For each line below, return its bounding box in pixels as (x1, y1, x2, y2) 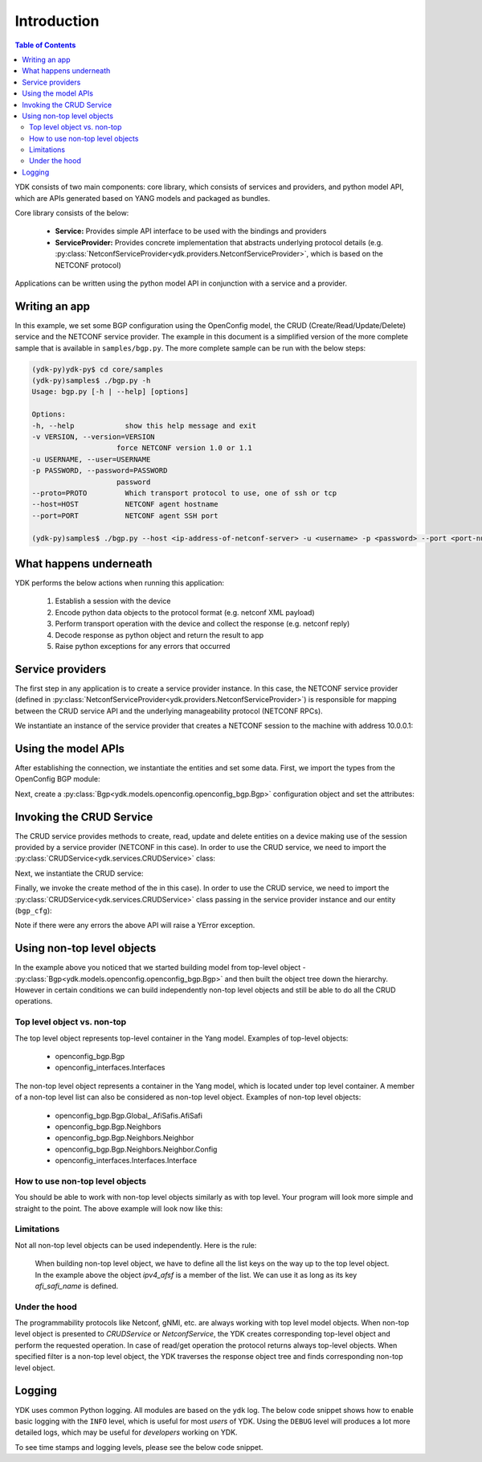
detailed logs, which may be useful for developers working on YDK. (14, 1427, 238, 1437)
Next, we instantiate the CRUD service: (14, 869, 144, 878)
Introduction (14, 12, 100, 30)
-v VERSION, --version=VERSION (31, 432, 156, 441)
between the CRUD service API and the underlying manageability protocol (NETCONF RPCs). (14, 706, 323, 716)
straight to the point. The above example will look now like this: (14, 1203, 223, 1214)
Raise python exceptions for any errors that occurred (55, 641, 231, 651)
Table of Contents (14, 40, 76, 50)
